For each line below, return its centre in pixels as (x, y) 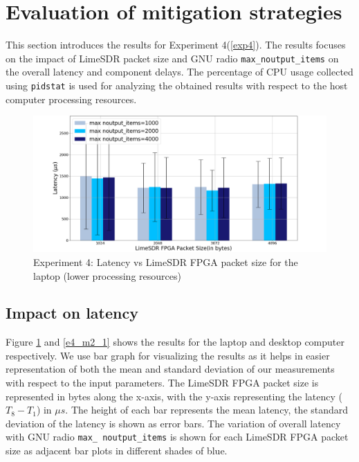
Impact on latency (72, 313)
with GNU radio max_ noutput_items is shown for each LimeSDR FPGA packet (177, 437)
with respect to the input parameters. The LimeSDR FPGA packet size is (162, 383)
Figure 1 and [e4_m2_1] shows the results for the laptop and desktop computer (175, 342)
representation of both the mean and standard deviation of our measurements (170, 369)
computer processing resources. (71, 99)
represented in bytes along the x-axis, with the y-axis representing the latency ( (174, 396)
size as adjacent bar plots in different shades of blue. (117, 451)
